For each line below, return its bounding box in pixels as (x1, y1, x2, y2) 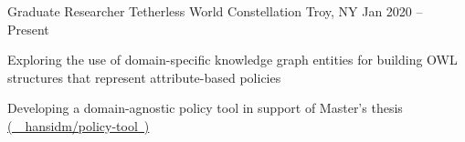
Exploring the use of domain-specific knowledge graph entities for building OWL (7, 50, 458, 69)
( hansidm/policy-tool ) (7, 116, 150, 135)
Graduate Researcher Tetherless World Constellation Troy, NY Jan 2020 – (7, 2, 423, 20)
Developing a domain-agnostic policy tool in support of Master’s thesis (7, 98, 403, 117)
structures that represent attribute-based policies (7, 67, 281, 86)
